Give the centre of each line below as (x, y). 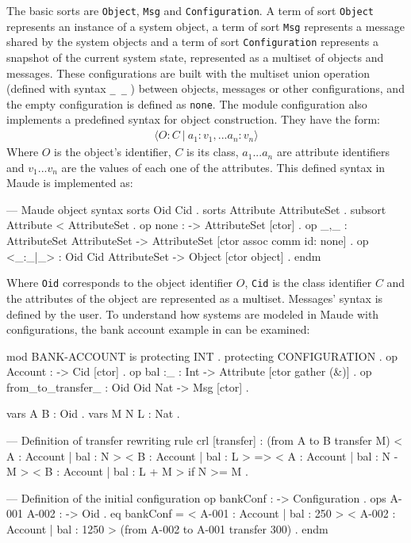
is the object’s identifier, (113, 152)
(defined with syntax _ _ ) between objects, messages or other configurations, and (205, 88)
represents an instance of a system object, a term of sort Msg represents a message (205, 26)
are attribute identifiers (333, 152)
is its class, (213, 152)
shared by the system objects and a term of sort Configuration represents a (193, 42)
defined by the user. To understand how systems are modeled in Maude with (193, 314)
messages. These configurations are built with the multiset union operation (188, 73)
